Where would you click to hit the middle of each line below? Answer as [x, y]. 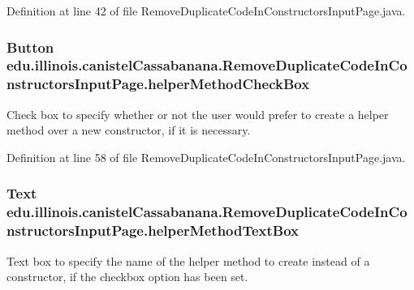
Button [30, 47]
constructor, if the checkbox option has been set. [127, 277]
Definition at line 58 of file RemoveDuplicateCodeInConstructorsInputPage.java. [206, 157]
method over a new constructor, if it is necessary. [129, 130]
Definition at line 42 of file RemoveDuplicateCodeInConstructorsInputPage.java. [206, 11]
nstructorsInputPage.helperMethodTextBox [153, 230]
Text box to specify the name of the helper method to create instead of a [188, 260]
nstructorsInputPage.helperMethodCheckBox [158, 84]
